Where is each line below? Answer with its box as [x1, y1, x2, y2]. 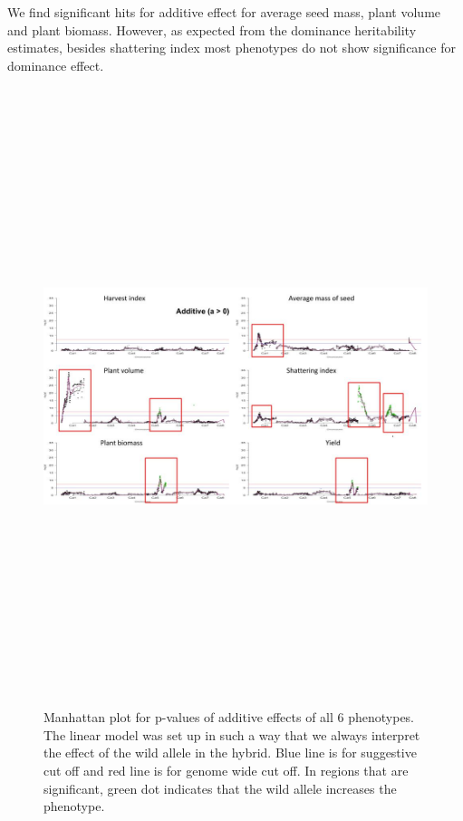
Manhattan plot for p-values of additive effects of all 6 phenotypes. [43, 708, 415, 727]
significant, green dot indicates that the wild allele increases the [43, 778, 397, 797]
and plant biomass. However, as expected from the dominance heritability [7, 20, 417, 39]
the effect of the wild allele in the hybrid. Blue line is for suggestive [43, 743, 417, 762]
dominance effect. [7, 55, 104, 74]
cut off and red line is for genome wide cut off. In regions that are [43, 761, 409, 780]
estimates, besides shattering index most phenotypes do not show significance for [7, 38, 457, 57]
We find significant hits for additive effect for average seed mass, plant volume [7, 3, 441, 21]
